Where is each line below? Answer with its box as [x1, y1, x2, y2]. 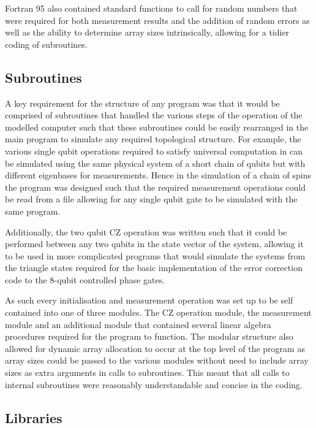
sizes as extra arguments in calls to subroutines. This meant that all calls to [5, 366, 290, 379]
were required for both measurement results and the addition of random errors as [5, 13, 310, 26]
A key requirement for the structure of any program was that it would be [5, 96, 280, 109]
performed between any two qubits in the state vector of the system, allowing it [5, 237, 304, 250]
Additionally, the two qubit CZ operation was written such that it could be [5, 225, 287, 238]
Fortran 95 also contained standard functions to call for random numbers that [5, 2, 298, 14]
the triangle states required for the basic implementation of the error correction [5, 261, 303, 274]
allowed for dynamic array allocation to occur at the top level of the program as [5, 342, 305, 354]
